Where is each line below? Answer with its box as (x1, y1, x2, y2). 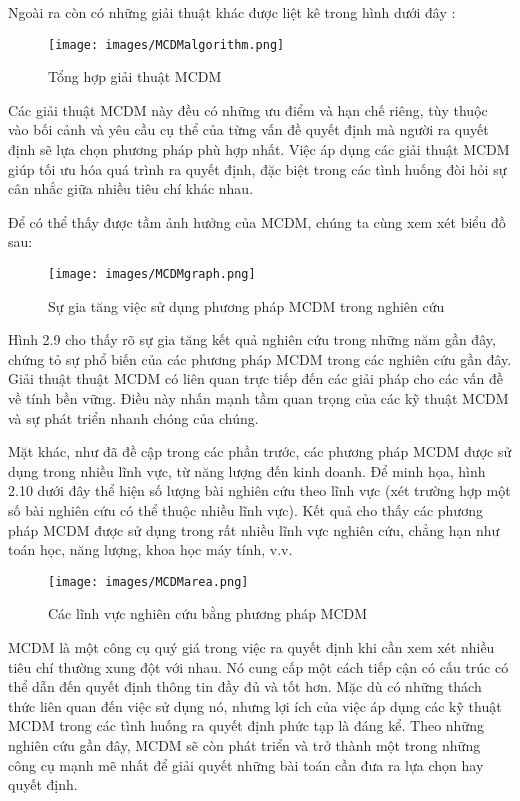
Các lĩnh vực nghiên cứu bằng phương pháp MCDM (48, 603, 368, 624)
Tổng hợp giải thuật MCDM (48, 66, 222, 87)
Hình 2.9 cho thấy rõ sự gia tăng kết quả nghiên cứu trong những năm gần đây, (8, 329, 496, 350)
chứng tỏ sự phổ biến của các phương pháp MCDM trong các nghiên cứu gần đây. (8, 348, 512, 369)
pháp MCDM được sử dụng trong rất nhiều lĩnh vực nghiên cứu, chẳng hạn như (8, 519, 500, 540)
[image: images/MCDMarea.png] (48, 574, 249, 589)
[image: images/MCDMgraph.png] (48, 267, 256, 281)
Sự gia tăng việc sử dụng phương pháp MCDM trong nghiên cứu (48, 295, 445, 316)
